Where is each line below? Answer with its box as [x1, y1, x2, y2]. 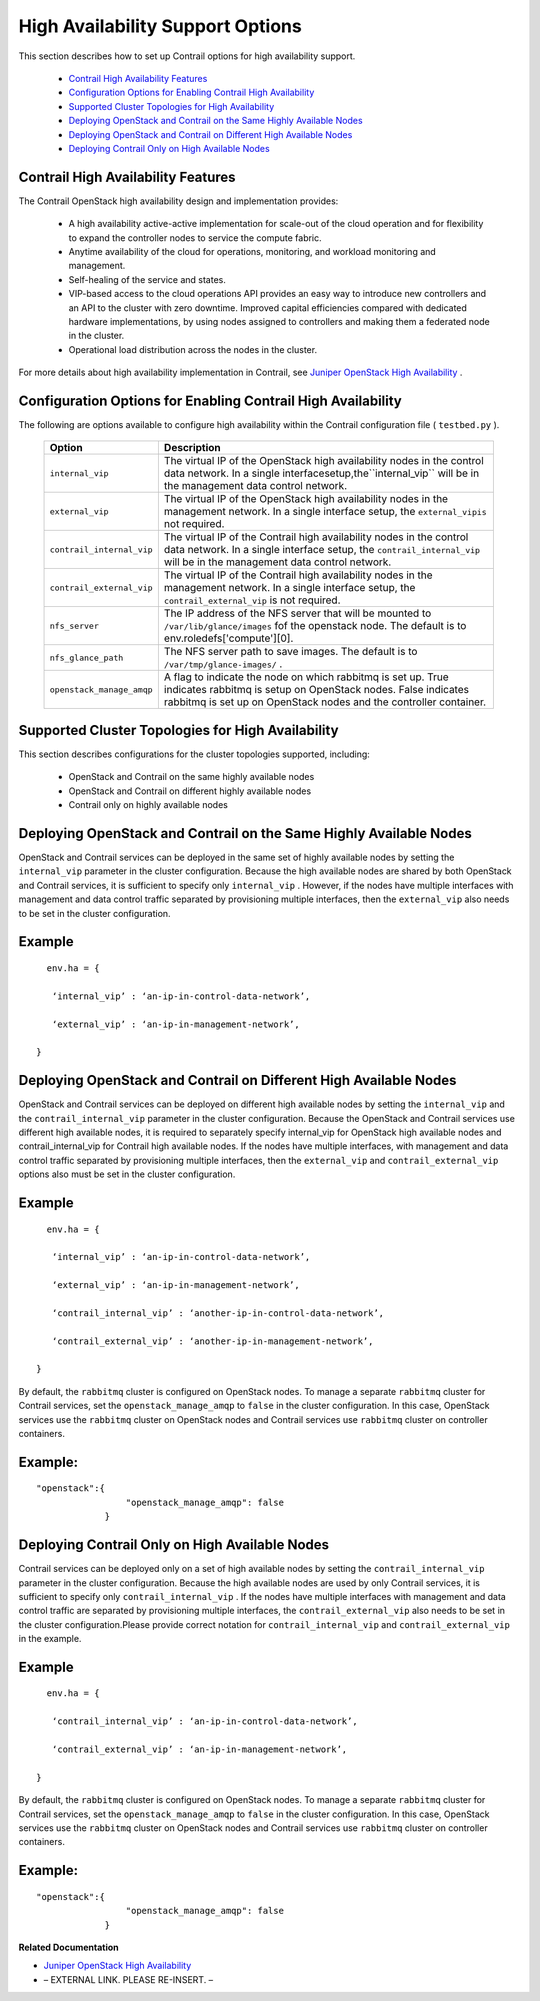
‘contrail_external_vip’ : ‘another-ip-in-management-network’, [51, 1335, 374, 1347]
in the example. [18, 1633, 82, 1645]
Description [163, 441, 222, 455]
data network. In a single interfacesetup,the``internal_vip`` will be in [163, 466, 480, 480]
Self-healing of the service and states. [68, 273, 227, 285]
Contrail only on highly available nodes [68, 799, 229, 811]
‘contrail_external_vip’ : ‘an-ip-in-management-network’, [51, 1744, 348, 1755]
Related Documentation [18, 1941, 119, 1953]
